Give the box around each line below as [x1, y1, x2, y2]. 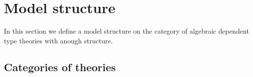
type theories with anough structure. [4, 35, 113, 45]
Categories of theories [4, 59, 116, 74]
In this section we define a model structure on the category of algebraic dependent [4, 26, 249, 36]
